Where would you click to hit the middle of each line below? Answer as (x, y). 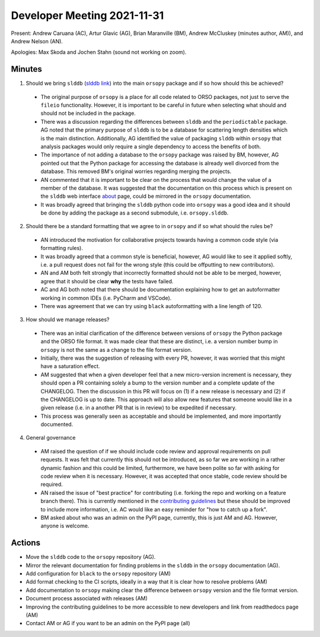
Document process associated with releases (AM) (87, 598)
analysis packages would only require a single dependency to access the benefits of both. (151, 146)
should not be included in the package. (88, 113)
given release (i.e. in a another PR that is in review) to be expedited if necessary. (139, 408)
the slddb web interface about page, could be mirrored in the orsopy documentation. (146, 196)
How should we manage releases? (68, 319)
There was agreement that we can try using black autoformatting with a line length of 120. (152, 306)
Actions (26, 543)
